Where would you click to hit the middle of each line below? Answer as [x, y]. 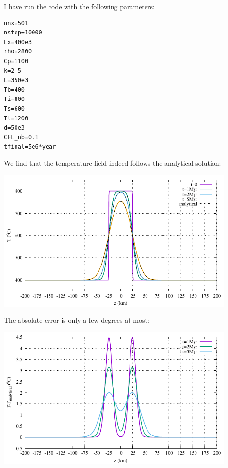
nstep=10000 [23, 33]
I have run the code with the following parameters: [79, 6]
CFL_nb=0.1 [21, 137]
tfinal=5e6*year [30, 147]
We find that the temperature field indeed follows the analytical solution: [113, 162]
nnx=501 [16, 23]
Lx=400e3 [18, 42]
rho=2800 [18, 52]
